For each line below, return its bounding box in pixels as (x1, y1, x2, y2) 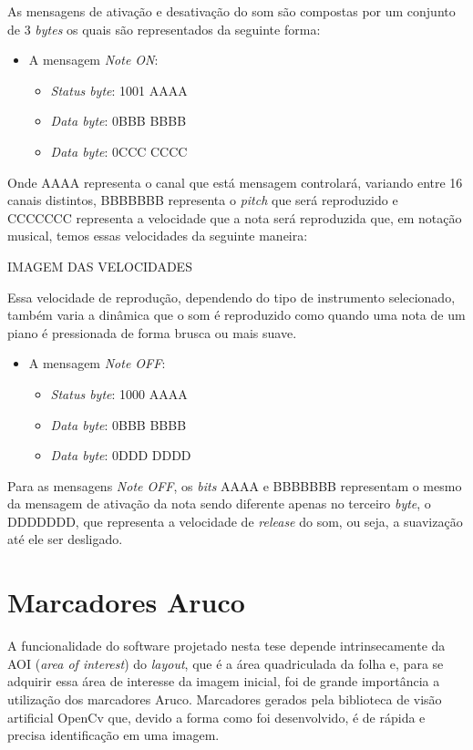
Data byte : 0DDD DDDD (50, 446, 191, 465)
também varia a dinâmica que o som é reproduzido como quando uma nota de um (7, 305, 466, 324)
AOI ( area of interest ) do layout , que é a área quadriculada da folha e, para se (7, 653, 444, 673)
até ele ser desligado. (7, 529, 123, 549)
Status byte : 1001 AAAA (50, 80, 188, 99)
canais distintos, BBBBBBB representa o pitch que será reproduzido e (7, 190, 398, 210)
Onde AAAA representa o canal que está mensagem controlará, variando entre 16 (7, 172, 463, 191)
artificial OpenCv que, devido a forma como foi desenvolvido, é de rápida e (7, 707, 426, 726)
